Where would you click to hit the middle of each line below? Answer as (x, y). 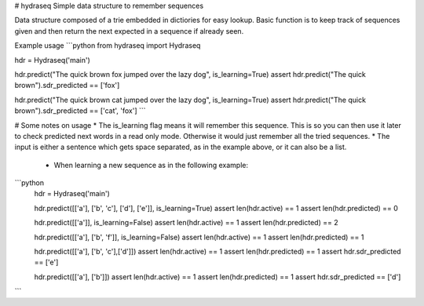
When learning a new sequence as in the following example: (151, 165)
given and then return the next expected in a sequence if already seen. (129, 31)
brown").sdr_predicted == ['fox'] (67, 86)
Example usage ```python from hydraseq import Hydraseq (108, 46)
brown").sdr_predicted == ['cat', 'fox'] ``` (80, 111)
